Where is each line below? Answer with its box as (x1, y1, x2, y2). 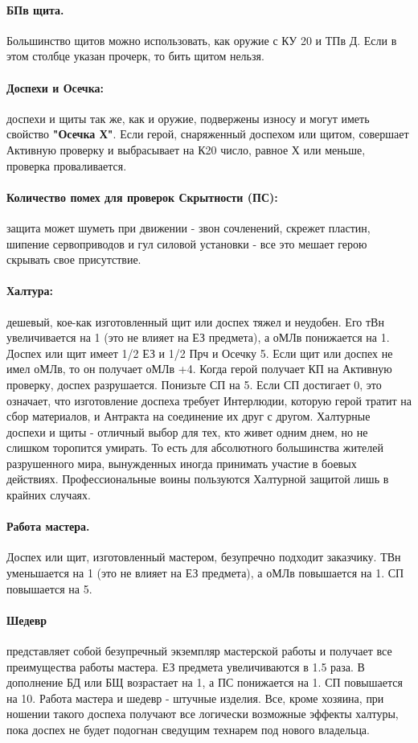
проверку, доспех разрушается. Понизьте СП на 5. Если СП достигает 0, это (6, 376, 382, 392)
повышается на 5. (6, 580, 92, 597)
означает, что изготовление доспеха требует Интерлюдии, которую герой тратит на (6, 392, 412, 408)
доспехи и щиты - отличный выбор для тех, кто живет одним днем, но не (6, 423, 368, 440)
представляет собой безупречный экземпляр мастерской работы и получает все (6, 642, 392, 659)
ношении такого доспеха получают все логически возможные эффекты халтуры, (6, 705, 399, 722)
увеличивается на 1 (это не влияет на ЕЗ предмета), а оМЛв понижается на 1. (6, 329, 390, 346)
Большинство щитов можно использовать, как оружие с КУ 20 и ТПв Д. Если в (6, 31, 397, 48)
